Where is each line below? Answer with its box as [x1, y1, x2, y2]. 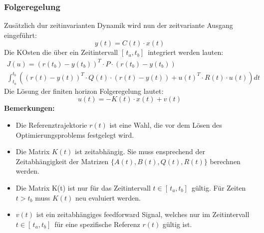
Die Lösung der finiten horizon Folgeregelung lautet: [4, 85, 164, 96]
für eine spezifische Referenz [54, 219, 140, 229]
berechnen [210, 156, 241, 166]
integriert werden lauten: [148, 47, 224, 57]
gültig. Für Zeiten [191, 182, 246, 193]
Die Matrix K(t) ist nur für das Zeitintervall [15, 182, 151, 193]
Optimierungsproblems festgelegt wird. [15, 129, 134, 140]
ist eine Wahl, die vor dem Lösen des [109, 119, 222, 130]
